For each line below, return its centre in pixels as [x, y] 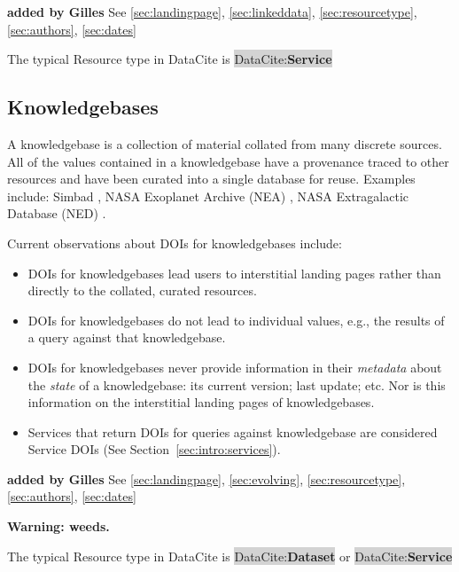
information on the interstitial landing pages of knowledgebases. [201, 402]
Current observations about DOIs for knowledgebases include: [175, 243]
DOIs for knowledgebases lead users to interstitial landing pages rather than [234, 273]
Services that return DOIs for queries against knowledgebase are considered [233, 431]
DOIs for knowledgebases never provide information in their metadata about [235, 367]
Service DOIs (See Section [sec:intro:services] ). [154, 449]
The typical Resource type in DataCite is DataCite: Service [170, 59]
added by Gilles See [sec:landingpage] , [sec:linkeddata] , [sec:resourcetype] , [212, 12]
